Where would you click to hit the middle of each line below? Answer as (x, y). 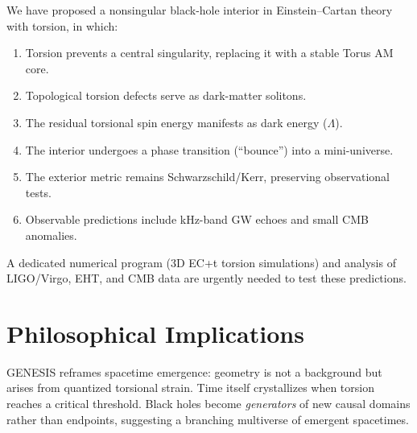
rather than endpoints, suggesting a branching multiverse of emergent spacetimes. (208, 419)
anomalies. (51, 235)
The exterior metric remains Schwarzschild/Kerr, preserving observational (207, 177)
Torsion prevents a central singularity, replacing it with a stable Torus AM (209, 53)
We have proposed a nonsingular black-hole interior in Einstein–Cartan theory (200, 10)
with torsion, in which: (62, 25)
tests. (38, 192)
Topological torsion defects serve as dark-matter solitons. (166, 95)
